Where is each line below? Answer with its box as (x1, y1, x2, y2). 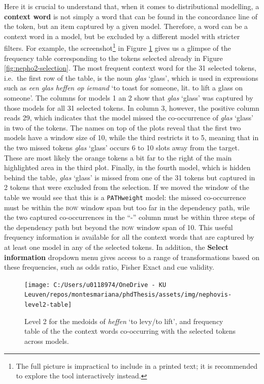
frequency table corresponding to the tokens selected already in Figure (4, 52, 223, 63)
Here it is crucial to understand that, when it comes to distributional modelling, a (4, 1, 259, 11)
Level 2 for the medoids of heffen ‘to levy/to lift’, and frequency (24, 315, 223, 326)
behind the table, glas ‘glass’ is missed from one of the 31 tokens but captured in (4, 172, 255, 182)
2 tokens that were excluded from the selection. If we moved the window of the (4, 182, 249, 193)
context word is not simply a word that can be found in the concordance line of (4, 11, 257, 21)
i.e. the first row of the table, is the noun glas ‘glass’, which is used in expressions (4, 72, 258, 83)
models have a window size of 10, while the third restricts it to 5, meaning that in (4, 132, 259, 143)
